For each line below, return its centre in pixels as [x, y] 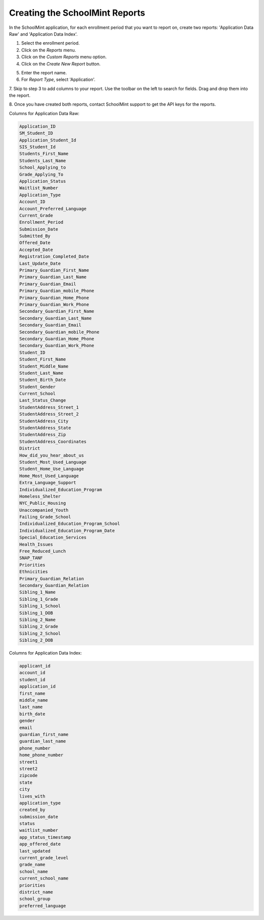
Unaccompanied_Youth [44, 510]
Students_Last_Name [43, 161]
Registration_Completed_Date [54, 257]
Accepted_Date [36, 249]
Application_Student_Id [48, 140]
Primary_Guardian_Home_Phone [54, 298]
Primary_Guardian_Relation [52, 578]
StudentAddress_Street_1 [49, 407]
